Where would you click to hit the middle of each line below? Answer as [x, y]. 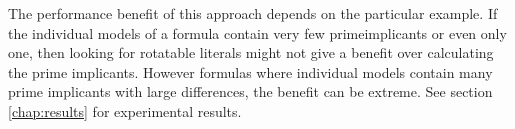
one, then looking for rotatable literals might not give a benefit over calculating [251, 52]
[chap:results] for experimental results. [125, 110]
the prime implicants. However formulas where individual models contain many [250, 71]
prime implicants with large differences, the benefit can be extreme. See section [250, 91]
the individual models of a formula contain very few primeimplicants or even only [257, 32]
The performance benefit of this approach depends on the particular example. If [253, 13]
